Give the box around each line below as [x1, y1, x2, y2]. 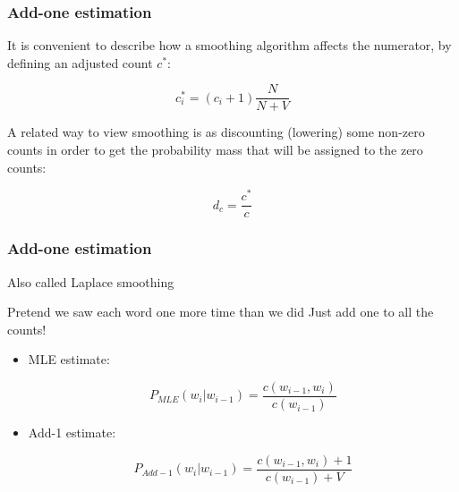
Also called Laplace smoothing [7, 272, 174, 291]
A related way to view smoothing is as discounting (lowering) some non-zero [7, 123, 425, 141]
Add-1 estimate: [28, 423, 116, 442]
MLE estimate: [28, 350, 110, 369]
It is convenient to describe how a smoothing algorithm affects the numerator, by [7, 36, 452, 55]
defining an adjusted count [7, 53, 153, 72]
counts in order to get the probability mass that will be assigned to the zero [7, 140, 423, 159]
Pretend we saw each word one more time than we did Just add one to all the [7, 302, 434, 321]
